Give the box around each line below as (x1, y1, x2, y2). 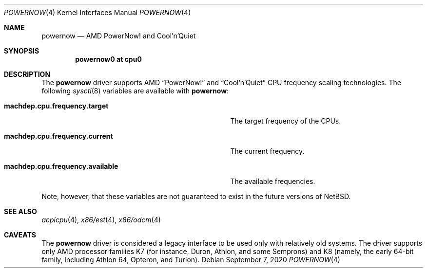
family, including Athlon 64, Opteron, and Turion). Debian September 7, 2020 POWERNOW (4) (41, 255, 340, 264)
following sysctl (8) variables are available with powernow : (41, 87, 229, 95)
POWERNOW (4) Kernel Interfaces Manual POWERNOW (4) (4, 8, 191, 17)
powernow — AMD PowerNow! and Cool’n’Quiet (41, 32, 196, 40)
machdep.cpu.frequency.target (4, 102, 109, 110)
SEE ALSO (4, 207, 37, 216)
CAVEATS (4, 231, 36, 239)
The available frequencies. (230, 177, 315, 185)
